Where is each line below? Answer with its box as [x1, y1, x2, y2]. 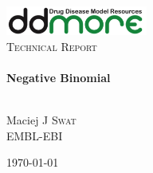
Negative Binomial [6, 69, 111, 85]
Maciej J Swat [6, 112, 76, 128]
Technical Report [6, 37, 97, 54]
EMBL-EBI [6, 127, 63, 144]
